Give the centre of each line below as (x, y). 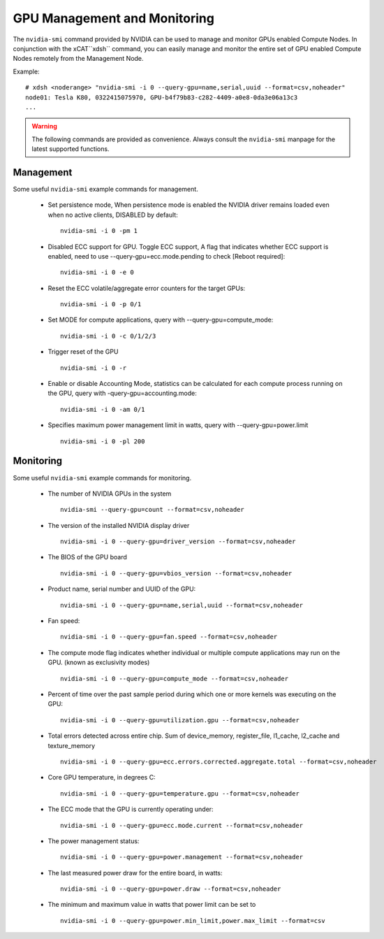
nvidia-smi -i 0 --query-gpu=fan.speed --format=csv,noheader (169, 637)
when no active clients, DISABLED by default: (113, 215)
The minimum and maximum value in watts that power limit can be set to (152, 905)
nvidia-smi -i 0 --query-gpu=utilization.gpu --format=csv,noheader (180, 720)
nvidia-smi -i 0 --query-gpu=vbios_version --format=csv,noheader (176, 573)
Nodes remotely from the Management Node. (78, 59)
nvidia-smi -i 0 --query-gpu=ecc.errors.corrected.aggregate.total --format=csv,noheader (219, 761)
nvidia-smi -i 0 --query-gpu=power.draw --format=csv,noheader (171, 889)
